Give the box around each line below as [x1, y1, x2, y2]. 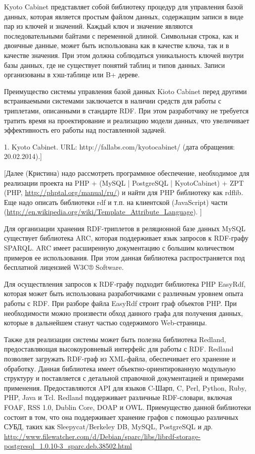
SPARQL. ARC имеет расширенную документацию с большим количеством [4, 243, 234, 253]
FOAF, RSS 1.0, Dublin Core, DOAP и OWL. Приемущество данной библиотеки [4, 402, 251, 412]
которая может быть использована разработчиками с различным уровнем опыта [4, 288, 243, 299]
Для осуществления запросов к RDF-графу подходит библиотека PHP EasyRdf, [4, 278, 246, 289]
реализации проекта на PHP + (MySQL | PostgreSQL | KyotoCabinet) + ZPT [4, 177, 244, 188]
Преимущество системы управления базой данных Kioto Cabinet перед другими [4, 86, 247, 96]
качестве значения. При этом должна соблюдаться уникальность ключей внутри [4, 50, 244, 60]
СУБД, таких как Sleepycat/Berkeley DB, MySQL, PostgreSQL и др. [4, 421, 213, 432]
